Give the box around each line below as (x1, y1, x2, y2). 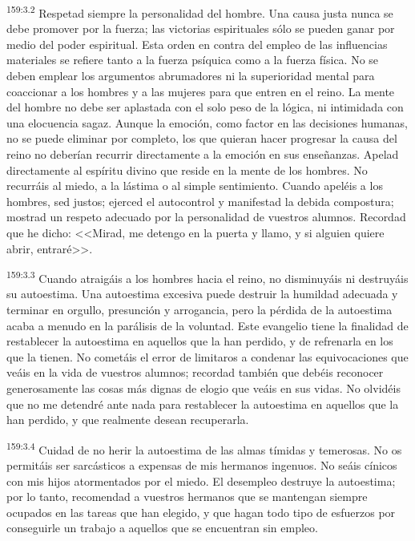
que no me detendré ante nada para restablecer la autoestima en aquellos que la (6, 395, 399, 412)
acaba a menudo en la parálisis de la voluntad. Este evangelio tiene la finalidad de (6, 317, 409, 333)
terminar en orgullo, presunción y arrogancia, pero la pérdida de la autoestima (6, 301, 393, 317)
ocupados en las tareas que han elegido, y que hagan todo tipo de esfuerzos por (6, 503, 396, 520)
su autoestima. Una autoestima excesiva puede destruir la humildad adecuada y (6, 285, 398, 302)
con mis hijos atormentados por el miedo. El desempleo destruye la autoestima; (6, 472, 396, 489)
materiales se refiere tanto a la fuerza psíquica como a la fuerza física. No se (6, 51, 379, 68)
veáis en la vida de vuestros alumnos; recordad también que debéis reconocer (6, 364, 384, 381)
